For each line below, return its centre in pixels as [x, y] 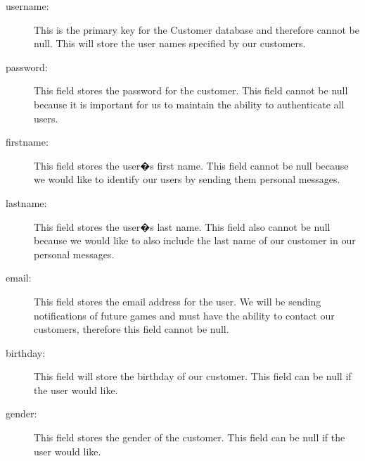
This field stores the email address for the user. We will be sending [178, 301]
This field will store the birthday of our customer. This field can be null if [193, 376]
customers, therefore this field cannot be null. [132, 329]
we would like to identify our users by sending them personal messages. [187, 179]
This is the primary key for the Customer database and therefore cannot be [197, 29]
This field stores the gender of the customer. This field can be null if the [190, 437]
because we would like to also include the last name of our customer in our [195, 240]
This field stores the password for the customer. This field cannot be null [191, 90]
